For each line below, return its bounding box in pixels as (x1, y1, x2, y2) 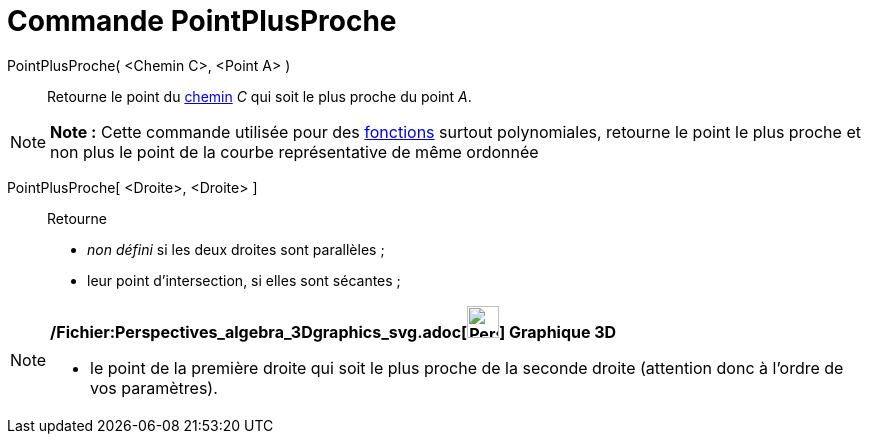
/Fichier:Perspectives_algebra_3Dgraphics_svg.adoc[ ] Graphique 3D (50, 321, 617, 342)
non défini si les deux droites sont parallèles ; (87, 240, 385, 258)
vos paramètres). (90, 377, 218, 398)
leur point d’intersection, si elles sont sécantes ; (87, 271, 401, 289)
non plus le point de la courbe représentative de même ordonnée (50, 141, 539, 162)
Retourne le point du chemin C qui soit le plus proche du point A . (47, 87, 472, 105)
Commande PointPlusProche (7, 4, 397, 38)
